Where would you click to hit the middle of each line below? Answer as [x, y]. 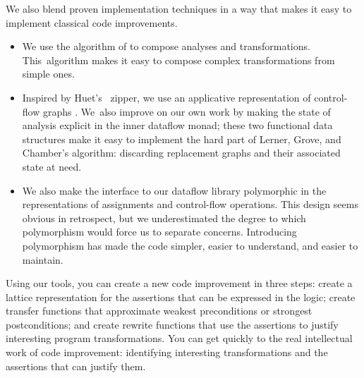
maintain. [43, 259]
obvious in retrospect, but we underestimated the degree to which [164, 218]
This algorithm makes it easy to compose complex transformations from [178, 60]
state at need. [52, 166]
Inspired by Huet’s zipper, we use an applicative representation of [166, 97]
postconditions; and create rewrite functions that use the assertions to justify [172, 324]
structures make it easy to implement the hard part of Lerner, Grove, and [182, 139]
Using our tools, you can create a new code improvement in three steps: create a [179, 283]
